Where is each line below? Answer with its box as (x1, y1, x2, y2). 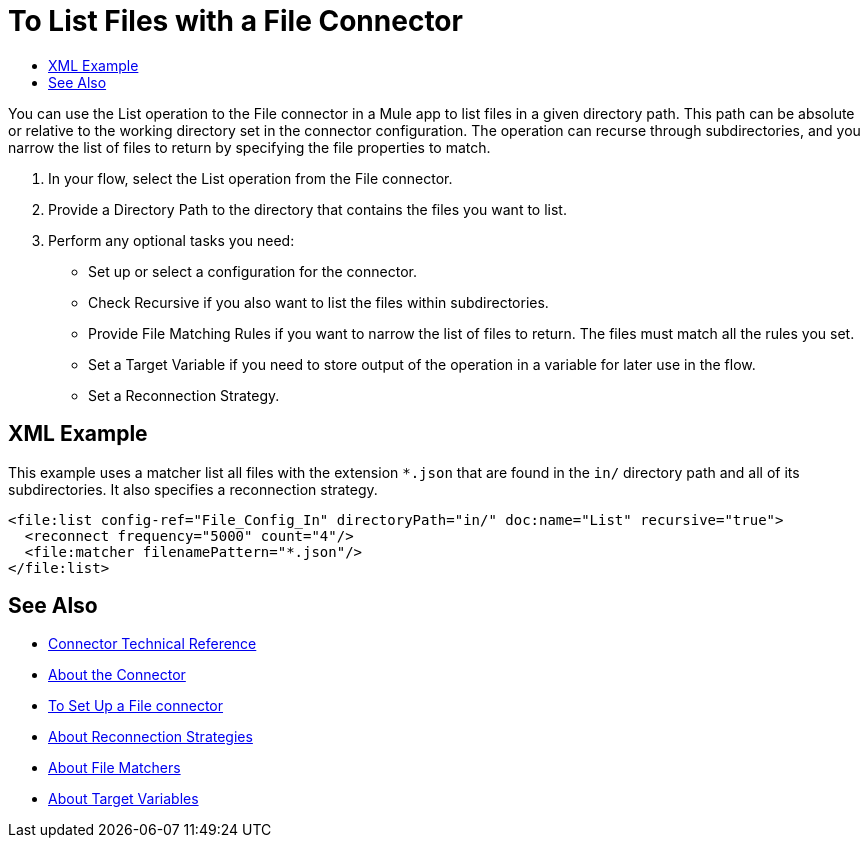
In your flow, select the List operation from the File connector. (48, 169, 453, 187)
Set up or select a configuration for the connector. (88, 262, 417, 280)
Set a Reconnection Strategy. (88, 386, 280, 404)
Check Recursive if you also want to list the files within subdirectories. (88, 293, 549, 311)
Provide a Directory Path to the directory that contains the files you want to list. (48, 200, 567, 218)
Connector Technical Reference (48, 635, 257, 653)
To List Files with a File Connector (8, 4, 463, 38)
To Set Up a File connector (48, 697, 224, 715)
